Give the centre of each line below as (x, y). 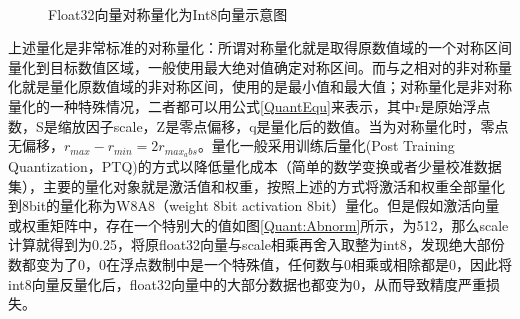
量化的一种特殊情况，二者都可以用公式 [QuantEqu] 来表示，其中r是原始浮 (242, 105)
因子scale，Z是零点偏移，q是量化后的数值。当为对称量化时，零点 (297, 125)
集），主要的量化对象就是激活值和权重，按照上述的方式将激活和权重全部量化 (256, 185)
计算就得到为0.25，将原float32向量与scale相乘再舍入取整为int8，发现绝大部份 (256, 244)
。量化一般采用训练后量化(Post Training (326, 145)
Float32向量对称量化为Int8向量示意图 (168, 13)
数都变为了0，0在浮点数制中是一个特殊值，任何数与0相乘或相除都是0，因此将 (260, 263)
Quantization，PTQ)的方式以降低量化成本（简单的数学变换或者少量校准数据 (255, 166)
